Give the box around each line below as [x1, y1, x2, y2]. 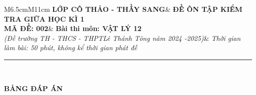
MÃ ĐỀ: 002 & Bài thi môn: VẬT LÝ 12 [4, 23, 142, 33]
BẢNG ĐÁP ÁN [4, 83, 63, 93]
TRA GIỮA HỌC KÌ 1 [4, 13, 85, 24]
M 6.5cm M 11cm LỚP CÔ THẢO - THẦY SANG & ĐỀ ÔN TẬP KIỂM [4, 4, 243, 14]
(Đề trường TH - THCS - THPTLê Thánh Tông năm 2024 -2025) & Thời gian [4, 32, 241, 43]
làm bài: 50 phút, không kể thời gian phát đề [4, 42, 137, 53]
